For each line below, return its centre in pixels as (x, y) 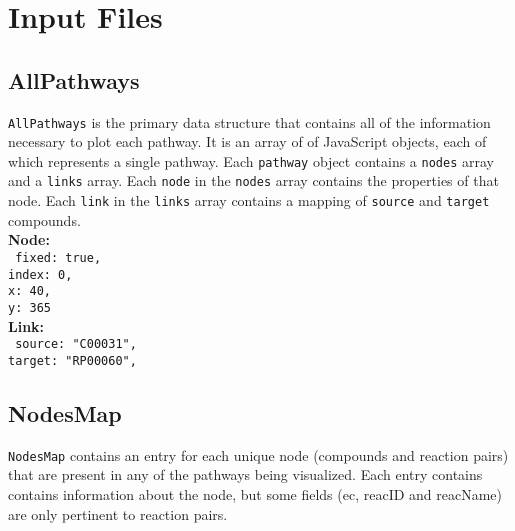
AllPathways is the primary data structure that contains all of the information (249, 121)
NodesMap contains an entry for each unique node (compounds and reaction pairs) (258, 454)
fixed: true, (58, 257)
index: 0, (40, 274)
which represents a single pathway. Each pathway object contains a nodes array (251, 160)
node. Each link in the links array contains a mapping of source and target (249, 200)
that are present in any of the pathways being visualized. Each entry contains (245, 474)
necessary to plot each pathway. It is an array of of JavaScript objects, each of (247, 141)
